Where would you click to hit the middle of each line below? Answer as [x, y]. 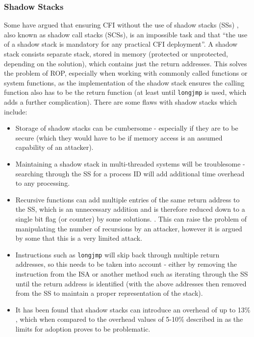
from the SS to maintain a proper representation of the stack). [109, 293]
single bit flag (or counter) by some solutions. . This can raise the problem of [131, 218]
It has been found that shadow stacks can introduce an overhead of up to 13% [133, 309]
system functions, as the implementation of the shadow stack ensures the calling [124, 82]
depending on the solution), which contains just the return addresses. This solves [126, 63]
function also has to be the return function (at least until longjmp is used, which [125, 92]
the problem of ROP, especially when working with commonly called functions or [126, 73]
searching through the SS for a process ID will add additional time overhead [130, 173]
